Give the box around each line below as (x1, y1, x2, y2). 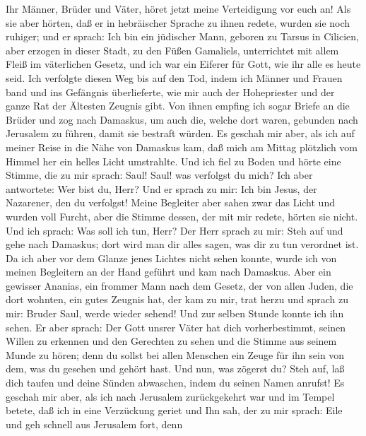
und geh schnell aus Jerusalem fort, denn (6, 416, 183, 431)
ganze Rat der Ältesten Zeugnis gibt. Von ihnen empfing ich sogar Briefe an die (6, 98, 350, 113)
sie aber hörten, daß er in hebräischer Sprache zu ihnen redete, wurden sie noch (6, 15, 350, 30)
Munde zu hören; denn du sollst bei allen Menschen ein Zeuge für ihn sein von (6, 347, 345, 362)
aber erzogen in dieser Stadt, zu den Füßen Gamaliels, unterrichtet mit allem (6, 42, 339, 57)
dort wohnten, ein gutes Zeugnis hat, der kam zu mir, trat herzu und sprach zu (6, 292, 349, 307)
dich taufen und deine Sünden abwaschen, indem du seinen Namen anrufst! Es (6, 375, 345, 390)
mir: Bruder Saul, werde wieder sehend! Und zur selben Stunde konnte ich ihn (6, 306, 344, 321)
